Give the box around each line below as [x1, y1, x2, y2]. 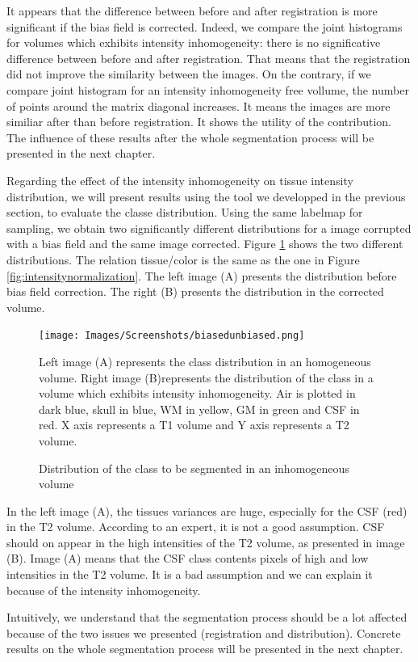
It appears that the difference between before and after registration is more [6, 2, 378, 19]
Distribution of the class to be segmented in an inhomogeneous [39, 459, 349, 476]
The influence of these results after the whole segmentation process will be [6, 129, 374, 145]
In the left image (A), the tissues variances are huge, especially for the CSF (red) [6, 502, 408, 519]
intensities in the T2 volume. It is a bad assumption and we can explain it [6, 566, 373, 583]
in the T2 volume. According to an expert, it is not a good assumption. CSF [6, 518, 385, 535]
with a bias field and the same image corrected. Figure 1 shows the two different [6, 235, 403, 252]
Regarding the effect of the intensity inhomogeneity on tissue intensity [6, 171, 353, 188]
